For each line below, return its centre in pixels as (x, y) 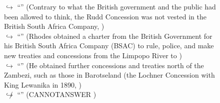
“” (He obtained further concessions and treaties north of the (110, 65)
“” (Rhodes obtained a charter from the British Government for (115, 36)
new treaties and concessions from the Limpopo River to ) (93, 55)
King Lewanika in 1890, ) (43, 84)
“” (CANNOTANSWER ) (57, 94)
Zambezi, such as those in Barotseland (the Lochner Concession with (109, 75)
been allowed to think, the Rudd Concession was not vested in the (105, 16)
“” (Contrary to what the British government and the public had (116, 6)
